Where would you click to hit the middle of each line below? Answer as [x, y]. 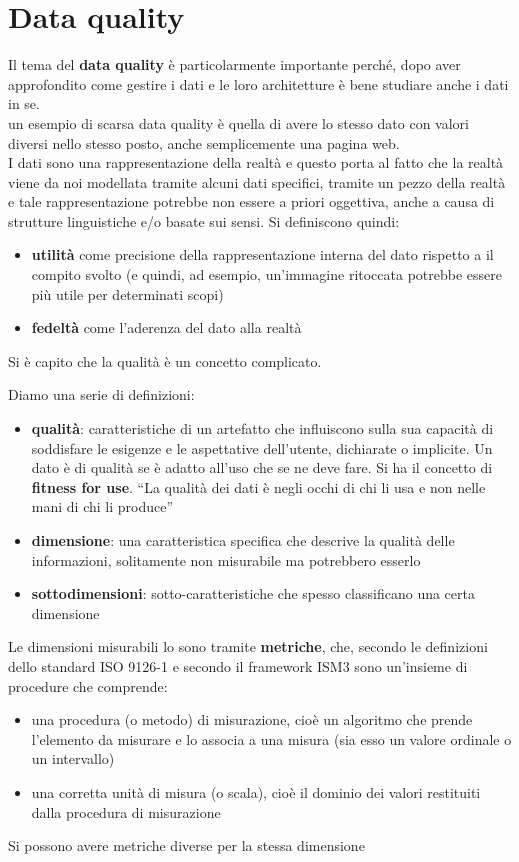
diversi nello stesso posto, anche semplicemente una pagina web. [204, 142]
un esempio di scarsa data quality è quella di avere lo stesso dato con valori [238, 122]
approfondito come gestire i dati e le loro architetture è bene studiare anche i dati [258, 83]
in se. [24, 103]
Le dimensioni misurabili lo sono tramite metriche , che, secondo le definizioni [248, 646]
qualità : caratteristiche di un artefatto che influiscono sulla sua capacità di [262, 428]
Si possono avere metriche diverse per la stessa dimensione [186, 845]
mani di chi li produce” [102, 506]
